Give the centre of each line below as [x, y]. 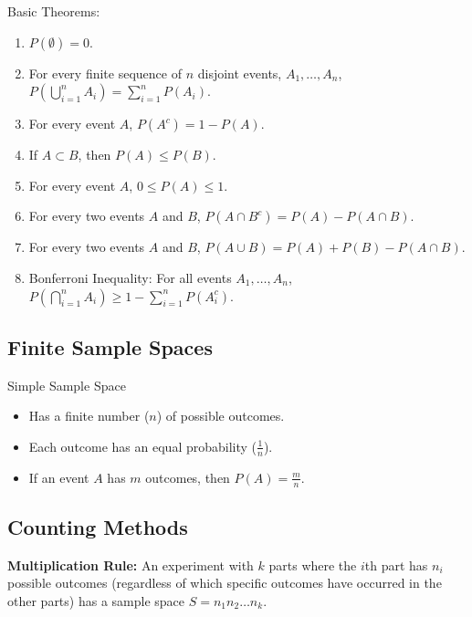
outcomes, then [188, 477]
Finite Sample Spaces [110, 346]
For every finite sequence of [105, 73]
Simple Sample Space [67, 385]
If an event [59, 477]
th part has [396, 565]
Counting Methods [98, 527]
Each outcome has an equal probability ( [143, 446]
